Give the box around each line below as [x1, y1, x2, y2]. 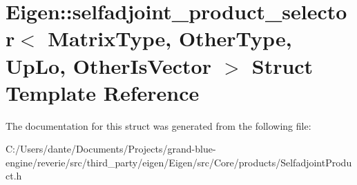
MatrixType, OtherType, [48, 24, 292, 52]
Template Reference [6, 78, 200, 106]
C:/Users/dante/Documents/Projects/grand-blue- [6, 142, 216, 156]
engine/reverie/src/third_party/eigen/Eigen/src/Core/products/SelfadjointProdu [6, 155, 352, 169]
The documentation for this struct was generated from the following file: [6, 118, 311, 133]
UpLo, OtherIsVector [6, 51, 211, 79]
